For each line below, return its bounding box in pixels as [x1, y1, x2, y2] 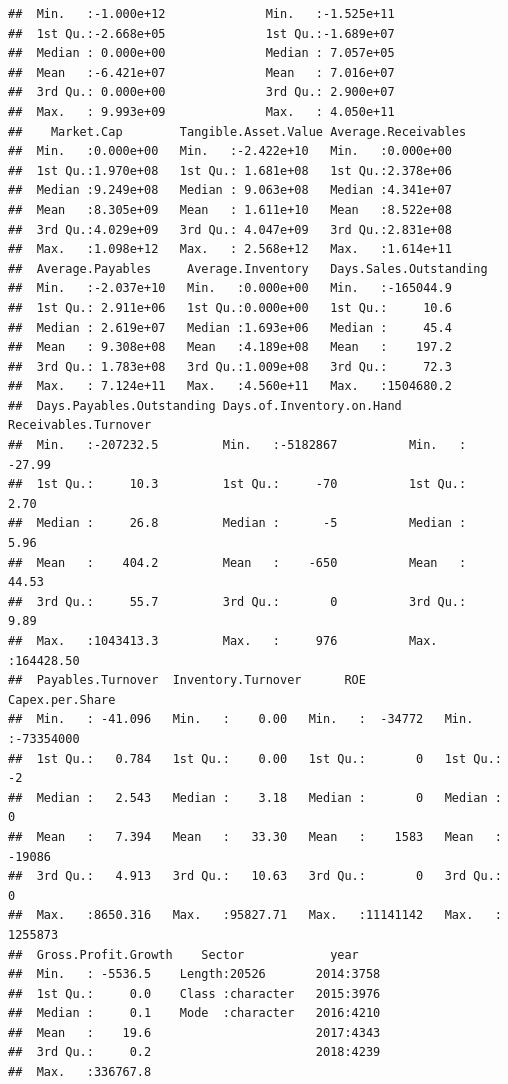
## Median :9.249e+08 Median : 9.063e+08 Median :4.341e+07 [8, 183, 452, 198]
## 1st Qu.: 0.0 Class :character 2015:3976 [8, 986, 381, 1001]
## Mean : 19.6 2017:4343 [8, 1025, 381, 1040]
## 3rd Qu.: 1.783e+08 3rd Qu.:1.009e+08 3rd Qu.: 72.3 [8, 359, 452, 374]
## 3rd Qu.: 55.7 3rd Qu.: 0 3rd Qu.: [8, 594, 467, 609]
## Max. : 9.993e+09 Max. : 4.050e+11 [8, 104, 395, 119]
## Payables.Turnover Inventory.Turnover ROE [8, 673, 366, 688]
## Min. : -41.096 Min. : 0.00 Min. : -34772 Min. [8, 712, 474, 727]
